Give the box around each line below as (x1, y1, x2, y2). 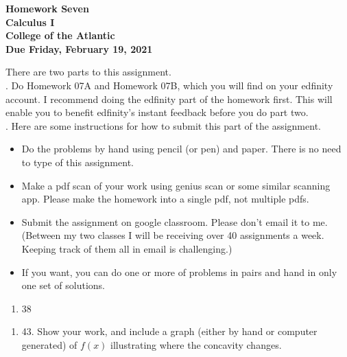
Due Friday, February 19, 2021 (5, 41, 153, 56)
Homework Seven (5, 1, 89, 15)
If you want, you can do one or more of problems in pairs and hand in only (21, 264, 337, 279)
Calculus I (5, 14, 55, 29)
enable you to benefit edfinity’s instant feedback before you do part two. (5, 105, 309, 119)
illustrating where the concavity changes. (110, 337, 282, 352)
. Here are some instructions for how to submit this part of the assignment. (5, 118, 321, 133)
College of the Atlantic (5, 28, 115, 43)
